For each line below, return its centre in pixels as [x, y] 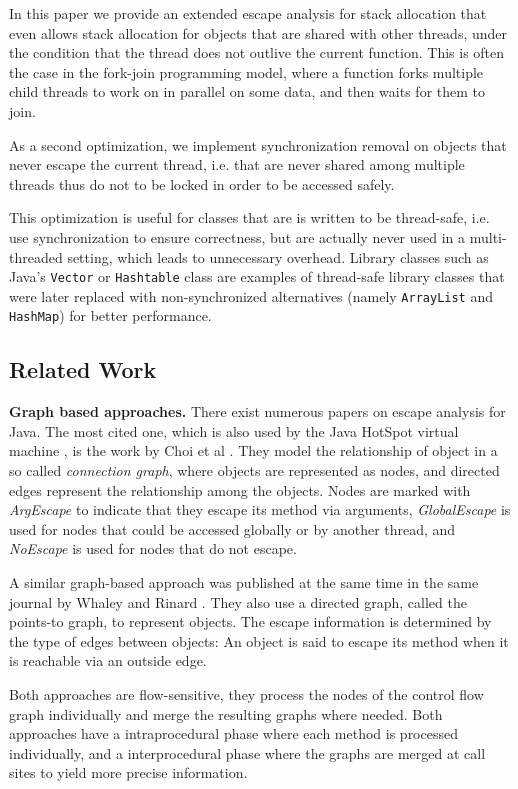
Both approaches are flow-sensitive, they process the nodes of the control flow [246, 694]
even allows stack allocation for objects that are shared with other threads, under [258, 32]
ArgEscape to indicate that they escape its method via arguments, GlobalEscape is [260, 509]
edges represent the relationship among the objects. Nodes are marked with [240, 489]
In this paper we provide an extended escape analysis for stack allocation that [248, 13]
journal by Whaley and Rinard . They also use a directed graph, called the [238, 601]
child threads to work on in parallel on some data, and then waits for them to [247, 91]
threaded [36, 256]
